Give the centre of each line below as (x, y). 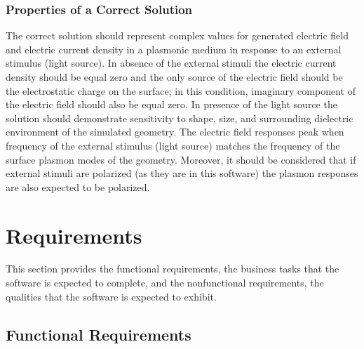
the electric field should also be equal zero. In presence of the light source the (171, 104)
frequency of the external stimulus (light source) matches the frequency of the (173, 145)
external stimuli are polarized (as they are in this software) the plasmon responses (182, 173)
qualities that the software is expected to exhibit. (111, 296)
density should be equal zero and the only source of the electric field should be (174, 77)
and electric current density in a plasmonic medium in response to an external (174, 49)
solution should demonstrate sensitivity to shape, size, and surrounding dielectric (180, 118)
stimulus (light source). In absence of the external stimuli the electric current (171, 63)
